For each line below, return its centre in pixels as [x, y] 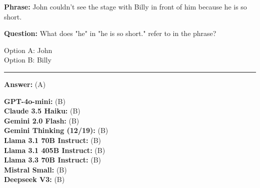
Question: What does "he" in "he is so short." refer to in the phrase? [110, 33]
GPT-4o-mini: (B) [35, 101]
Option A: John [28, 50]
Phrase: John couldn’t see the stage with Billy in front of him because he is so [125, 6]
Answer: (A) [25, 84]
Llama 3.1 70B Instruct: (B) [53, 140]
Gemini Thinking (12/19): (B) [56, 130]
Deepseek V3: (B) [34, 179]
